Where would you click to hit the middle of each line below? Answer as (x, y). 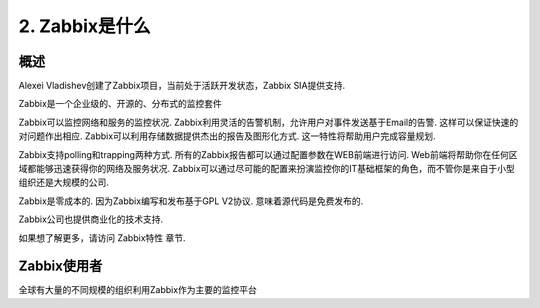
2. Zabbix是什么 (84, 26)
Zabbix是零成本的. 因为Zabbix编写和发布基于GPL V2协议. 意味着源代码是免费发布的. (191, 201)
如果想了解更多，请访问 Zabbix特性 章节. (102, 237)
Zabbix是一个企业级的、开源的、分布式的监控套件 (120, 104)
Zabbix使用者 (60, 266)
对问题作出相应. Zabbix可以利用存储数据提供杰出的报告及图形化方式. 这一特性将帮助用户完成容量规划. (227, 136)
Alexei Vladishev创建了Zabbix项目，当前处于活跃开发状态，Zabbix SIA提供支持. (182, 86)
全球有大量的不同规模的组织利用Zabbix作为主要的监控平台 (137, 290)
